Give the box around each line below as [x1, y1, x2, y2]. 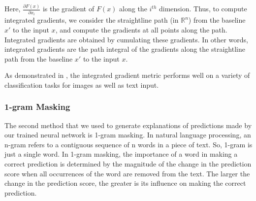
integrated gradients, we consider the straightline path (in [4, 15, 179, 25]
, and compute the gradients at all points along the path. [55, 24, 227, 34]
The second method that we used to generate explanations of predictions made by [4, 120, 252, 130]
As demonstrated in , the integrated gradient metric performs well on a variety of [4, 70, 250, 80]
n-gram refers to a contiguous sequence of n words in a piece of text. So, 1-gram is [4, 139, 253, 149]
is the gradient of [42, 3, 95, 14]
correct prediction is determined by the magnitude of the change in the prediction [4, 159, 252, 169]
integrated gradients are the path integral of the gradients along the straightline [4, 44, 245, 54]
